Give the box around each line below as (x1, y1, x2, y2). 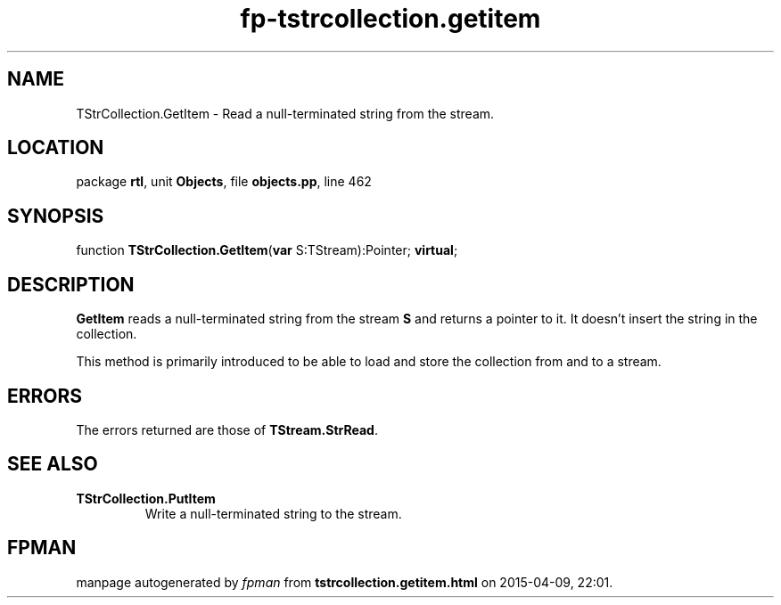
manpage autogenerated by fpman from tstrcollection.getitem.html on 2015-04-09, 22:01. (76, 574, 613, 590)
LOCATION (7, 136, 104, 159)
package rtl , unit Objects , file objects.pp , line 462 (76, 174, 372, 190)
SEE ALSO (7, 453, 98, 476)
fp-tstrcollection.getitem (240, 4, 541, 34)
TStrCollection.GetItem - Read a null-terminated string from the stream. (76, 105, 495, 121)
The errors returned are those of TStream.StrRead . (76, 421, 378, 437)
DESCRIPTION (7, 273, 135, 296)
